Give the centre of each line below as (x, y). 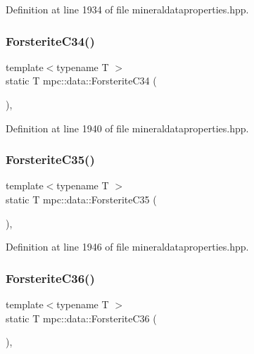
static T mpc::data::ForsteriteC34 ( (81, 81)
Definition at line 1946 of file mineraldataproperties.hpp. (127, 247)
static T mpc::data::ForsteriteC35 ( (81, 199)
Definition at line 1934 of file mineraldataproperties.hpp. (127, 9)
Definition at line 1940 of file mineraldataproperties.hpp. (127, 128)
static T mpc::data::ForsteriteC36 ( (81, 318)
